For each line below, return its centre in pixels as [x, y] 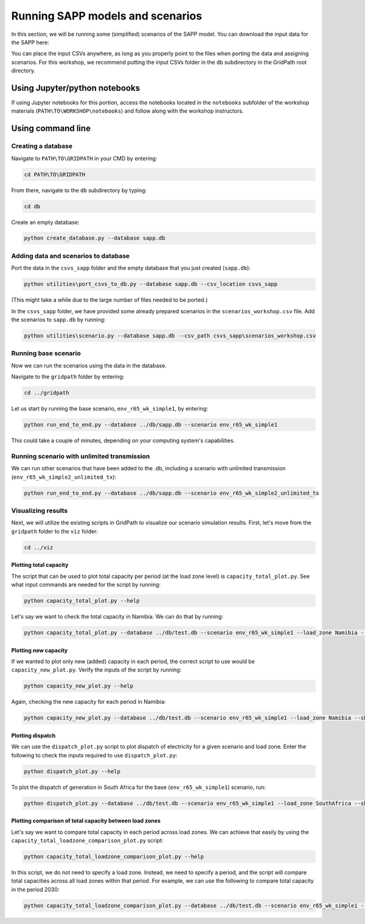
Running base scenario [46, 353]
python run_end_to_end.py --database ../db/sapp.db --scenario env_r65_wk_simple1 [151, 425]
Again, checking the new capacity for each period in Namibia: [89, 702]
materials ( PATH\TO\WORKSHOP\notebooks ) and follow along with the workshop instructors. [127, 111]
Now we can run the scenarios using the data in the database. [89, 366]
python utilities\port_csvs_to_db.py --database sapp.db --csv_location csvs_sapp [151, 284]
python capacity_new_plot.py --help [79, 686]
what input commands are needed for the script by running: [86, 585]
